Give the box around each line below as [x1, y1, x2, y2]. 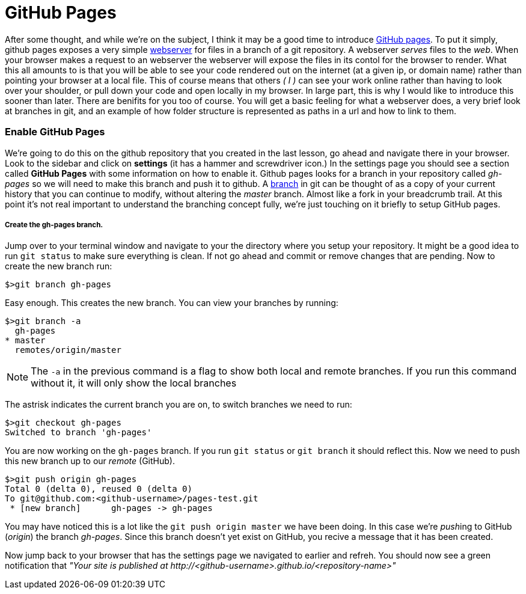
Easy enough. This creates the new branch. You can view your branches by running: [5, 298, 338, 308]
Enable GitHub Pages [5, 126, 105, 138]
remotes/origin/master [14, 345, 121, 355]
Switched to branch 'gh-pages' [5, 427, 152, 438]
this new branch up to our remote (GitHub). [5, 456, 175, 467]
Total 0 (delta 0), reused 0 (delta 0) [5, 484, 192, 494]
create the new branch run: [5, 261, 112, 272]
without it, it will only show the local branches [31, 377, 237, 390]
